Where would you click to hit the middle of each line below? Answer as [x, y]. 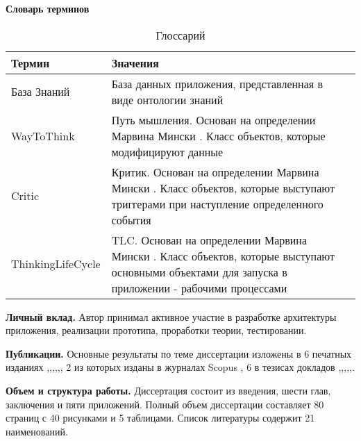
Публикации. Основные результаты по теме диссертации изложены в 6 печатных [179, 353]
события [131, 219]
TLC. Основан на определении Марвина [209, 240]
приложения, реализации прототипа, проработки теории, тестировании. [156, 330]
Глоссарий [180, 35]
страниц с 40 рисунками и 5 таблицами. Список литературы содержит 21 [160, 418]
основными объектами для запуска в [199, 272]
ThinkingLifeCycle [56, 264]
